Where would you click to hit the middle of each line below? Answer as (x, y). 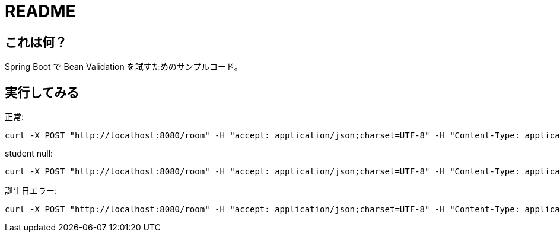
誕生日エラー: (31, 191)
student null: (29, 154)
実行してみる (42, 92)
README (40, 11)
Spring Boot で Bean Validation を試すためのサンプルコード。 (124, 67)
